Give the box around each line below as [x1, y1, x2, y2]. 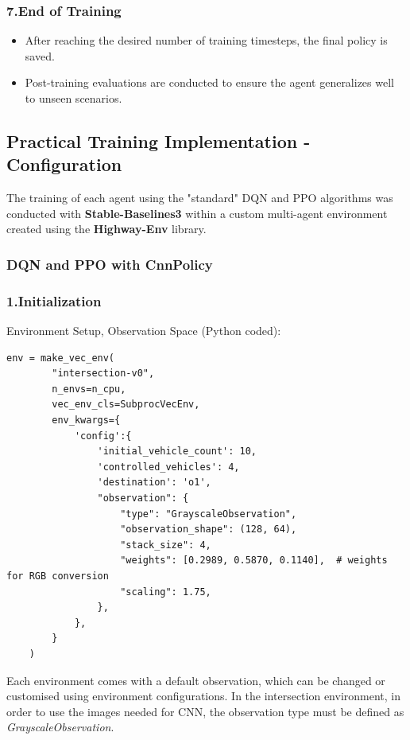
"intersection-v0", [52, 368, 155, 380]
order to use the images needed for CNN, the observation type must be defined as [6, 703, 404, 719]
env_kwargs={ [52, 415, 121, 426]
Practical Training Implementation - [6, 128, 311, 153]
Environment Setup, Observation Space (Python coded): [6, 322, 281, 339]
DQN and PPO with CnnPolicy [6, 254, 213, 274]
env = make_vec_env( [6, 352, 115, 364]
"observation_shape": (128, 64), [120, 524, 297, 536]
